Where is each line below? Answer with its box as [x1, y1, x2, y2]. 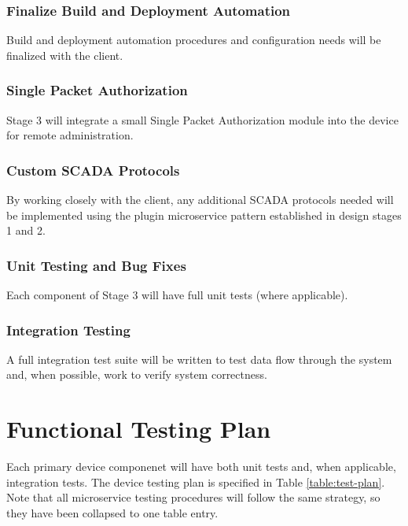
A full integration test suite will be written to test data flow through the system [6, 350, 392, 367]
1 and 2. [6, 222, 46, 239]
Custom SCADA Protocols [6, 160, 180, 180]
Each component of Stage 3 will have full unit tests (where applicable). [6, 287, 348, 303]
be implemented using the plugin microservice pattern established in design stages [6, 206, 402, 223]
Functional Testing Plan [6, 413, 271, 445]
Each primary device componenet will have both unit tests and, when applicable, [6, 458, 396, 475]
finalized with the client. [6, 46, 123, 63]
